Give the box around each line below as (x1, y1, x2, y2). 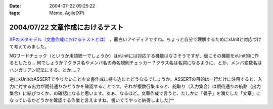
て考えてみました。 (9, 43, 50, 49)
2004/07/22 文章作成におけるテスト (9, 23, 124, 32)
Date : (9, 3, 21, 9)
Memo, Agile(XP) (49, 10, 85, 16)
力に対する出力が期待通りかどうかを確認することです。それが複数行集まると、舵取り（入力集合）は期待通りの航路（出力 (9, 83, 261, 89)
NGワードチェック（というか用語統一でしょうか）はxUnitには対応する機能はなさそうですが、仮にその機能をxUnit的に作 (9, 53, 259, 59)
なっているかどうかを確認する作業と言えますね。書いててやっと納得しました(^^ (9, 97, 174, 103)
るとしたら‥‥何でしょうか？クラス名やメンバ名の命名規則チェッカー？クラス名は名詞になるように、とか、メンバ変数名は (9, 60, 262, 66)
